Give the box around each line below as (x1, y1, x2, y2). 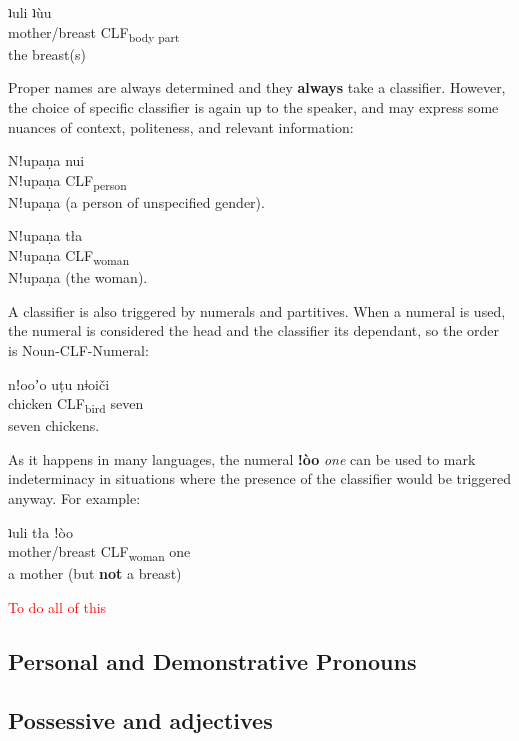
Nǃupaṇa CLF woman (8, 245, 130, 268)
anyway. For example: (8, 488, 141, 508)
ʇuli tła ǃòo (8, 521, 73, 542)
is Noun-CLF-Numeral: (8, 339, 149, 360)
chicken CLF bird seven (8, 393, 144, 416)
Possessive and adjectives (8, 704, 273, 735)
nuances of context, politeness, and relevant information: (8, 116, 354, 137)
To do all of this (8, 596, 107, 617)
